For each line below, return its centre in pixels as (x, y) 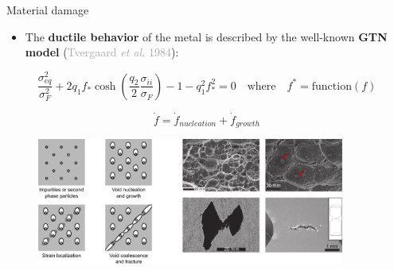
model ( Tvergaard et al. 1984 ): (102, 52)
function (332, 86)
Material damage (48, 10)
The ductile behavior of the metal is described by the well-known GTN (206, 36)
